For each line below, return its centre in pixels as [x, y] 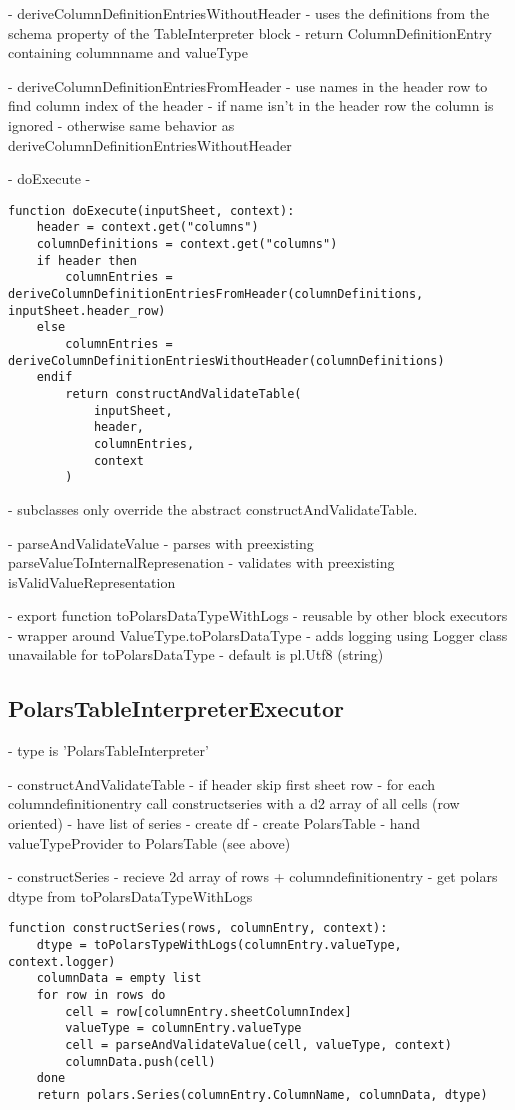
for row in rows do [101, 995]
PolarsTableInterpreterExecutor [176, 708]
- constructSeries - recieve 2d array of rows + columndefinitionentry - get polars [253, 876]
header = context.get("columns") [147, 227]
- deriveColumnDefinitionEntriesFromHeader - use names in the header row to [248, 85]
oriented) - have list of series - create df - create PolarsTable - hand [214, 823]
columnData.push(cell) [140, 1061]
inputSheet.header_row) [87, 310]
